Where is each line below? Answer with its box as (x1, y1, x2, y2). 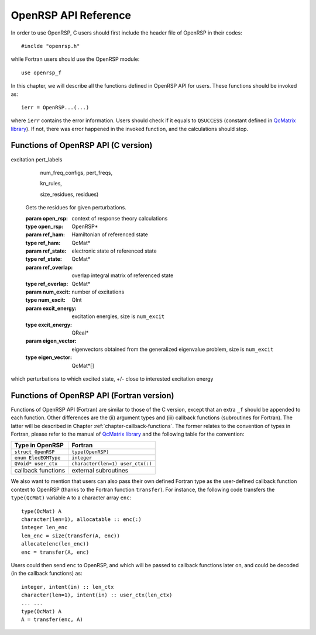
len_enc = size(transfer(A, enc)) (21, 532, 120, 539)
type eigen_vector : (25, 354, 73, 361)
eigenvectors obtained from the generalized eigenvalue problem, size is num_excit (71, 346, 274, 353)
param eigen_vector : (25, 337, 77, 344)
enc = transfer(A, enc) (21, 548, 90, 555)
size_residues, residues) (40, 191, 99, 198)
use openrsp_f (21, 69, 61, 76)
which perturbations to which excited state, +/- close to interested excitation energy (11, 375, 214, 382)
